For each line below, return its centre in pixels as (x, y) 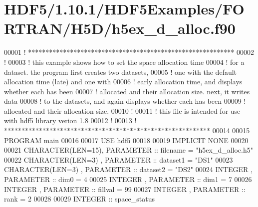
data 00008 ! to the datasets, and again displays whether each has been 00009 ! (125, 101)
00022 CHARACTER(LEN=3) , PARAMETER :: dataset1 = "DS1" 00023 (119, 159)
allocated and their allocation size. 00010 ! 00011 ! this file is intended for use (122, 110)
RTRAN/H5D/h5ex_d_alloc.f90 (120, 28)
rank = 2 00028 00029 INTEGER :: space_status (79, 199)
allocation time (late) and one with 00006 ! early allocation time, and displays (123, 82)
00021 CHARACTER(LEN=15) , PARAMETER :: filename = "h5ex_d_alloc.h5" (129, 150)
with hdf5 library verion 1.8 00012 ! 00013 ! (70, 120)
